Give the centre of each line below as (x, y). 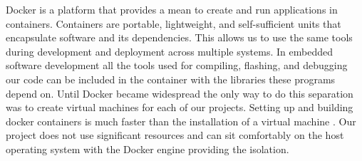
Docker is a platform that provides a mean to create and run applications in (172, 9)
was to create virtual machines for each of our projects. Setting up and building (180, 107)
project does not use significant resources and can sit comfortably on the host (175, 135)
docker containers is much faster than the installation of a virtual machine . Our (181, 121)
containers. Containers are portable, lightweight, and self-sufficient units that (174, 23)
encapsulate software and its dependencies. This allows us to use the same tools (179, 37)
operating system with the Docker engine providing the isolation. (148, 149)
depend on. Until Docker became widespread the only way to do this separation (180, 93)
